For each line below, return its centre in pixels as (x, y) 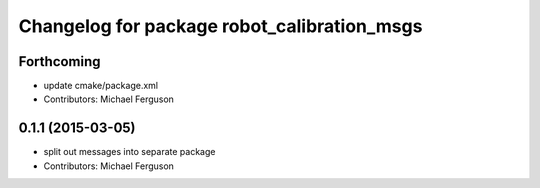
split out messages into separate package (129, 152)
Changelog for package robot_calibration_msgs (220, 26)
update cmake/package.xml (101, 86)
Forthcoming (59, 61)
